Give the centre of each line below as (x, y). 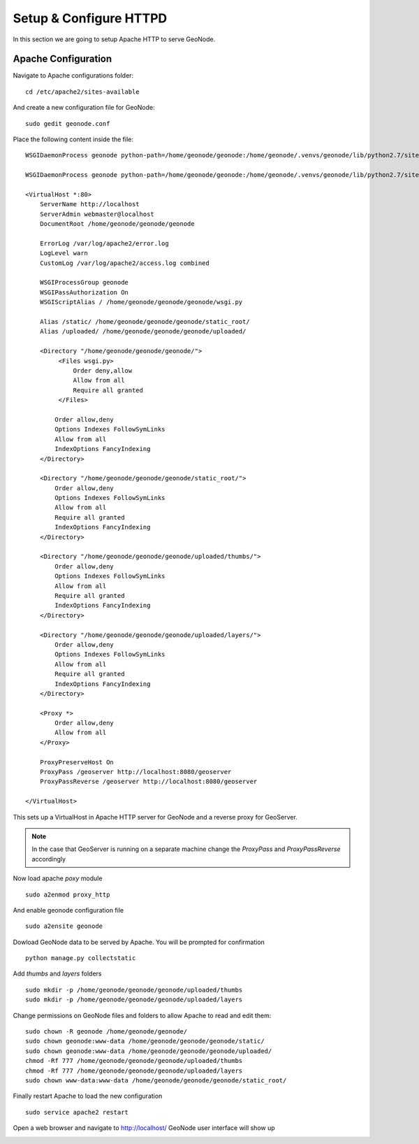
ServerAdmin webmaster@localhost (97, 214)
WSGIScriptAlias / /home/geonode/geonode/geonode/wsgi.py (141, 302)
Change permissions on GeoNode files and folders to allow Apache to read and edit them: (142, 1015)
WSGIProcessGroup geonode (84, 283)
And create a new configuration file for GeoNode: (84, 108)
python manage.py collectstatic (81, 958)
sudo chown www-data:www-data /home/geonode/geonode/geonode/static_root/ (156, 1080)
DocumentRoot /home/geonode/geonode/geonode (117, 224)
